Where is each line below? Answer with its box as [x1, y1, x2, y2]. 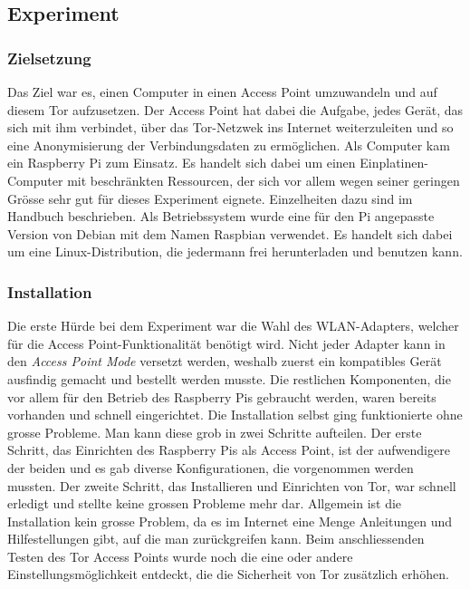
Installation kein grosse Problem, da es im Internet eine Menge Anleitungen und [7, 511, 453, 530]
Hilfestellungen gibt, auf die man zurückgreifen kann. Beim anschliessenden [7, 529, 425, 548]
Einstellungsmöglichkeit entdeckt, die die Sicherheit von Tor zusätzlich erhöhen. [7, 565, 449, 584]
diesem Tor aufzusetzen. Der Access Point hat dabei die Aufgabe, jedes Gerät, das [7, 100, 464, 119]
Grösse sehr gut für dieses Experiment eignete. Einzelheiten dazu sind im [7, 188, 413, 208]
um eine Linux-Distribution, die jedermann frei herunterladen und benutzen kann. [7, 242, 463, 261]
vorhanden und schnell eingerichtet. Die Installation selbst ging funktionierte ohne [7, 405, 463, 424]
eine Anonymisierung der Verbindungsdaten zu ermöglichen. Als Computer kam [7, 135, 450, 154]
